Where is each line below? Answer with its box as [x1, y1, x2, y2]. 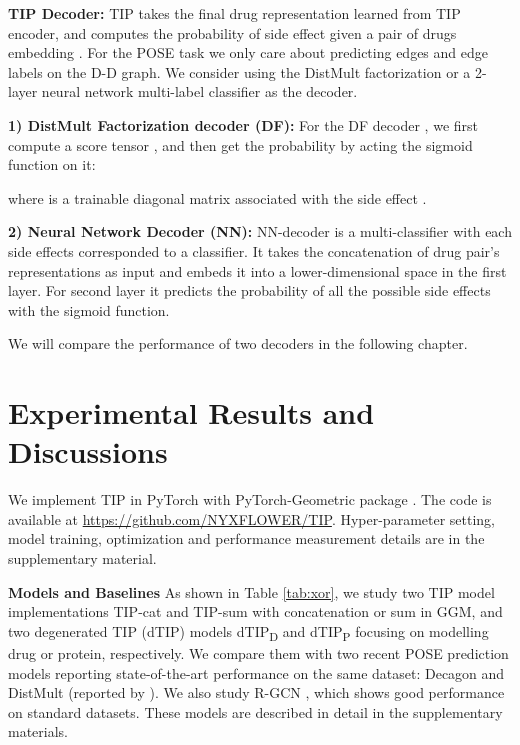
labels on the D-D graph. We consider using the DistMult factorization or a [8, 61, 471, 82]
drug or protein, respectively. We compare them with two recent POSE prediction [8, 642, 509, 663]
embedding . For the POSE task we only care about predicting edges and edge [8, 42, 488, 63]
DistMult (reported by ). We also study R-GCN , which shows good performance [8, 682, 505, 703]
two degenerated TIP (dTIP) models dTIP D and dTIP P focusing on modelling [8, 620, 489, 644]
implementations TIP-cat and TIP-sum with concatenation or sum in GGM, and [8, 601, 503, 622]
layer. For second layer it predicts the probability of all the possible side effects [8, 280, 491, 301]
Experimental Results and [8, 392, 375, 433]
